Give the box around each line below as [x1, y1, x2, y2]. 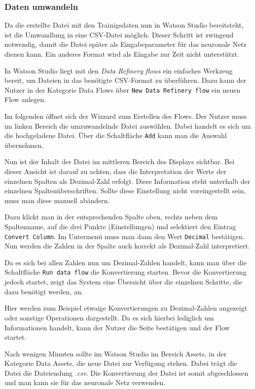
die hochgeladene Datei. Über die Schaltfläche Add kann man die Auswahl [4, 130, 227, 141]
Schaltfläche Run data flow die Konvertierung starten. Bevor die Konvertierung [4, 267, 247, 277]
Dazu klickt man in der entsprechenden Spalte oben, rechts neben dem [4, 212, 218, 222]
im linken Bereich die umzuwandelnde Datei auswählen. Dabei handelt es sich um [4, 120, 251, 131]
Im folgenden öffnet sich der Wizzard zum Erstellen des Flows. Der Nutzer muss [4, 111, 247, 121]
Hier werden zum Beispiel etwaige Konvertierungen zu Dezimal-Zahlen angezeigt [4, 303, 248, 313]
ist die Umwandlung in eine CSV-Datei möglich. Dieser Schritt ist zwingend [4, 29, 234, 39]
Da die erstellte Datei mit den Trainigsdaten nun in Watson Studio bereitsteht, [4, 20, 244, 30]
